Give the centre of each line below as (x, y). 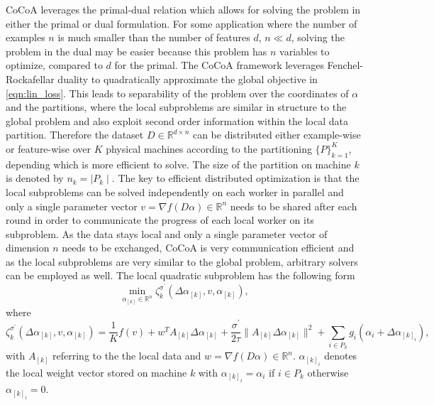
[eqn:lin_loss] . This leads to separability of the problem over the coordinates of (177, 93)
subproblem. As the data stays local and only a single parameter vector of (167, 233)
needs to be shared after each (294, 206)
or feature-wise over (48, 148)
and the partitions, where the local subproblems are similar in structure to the (176, 107)
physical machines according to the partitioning (209, 148)
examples (26, 37)
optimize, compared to (54, 65)
